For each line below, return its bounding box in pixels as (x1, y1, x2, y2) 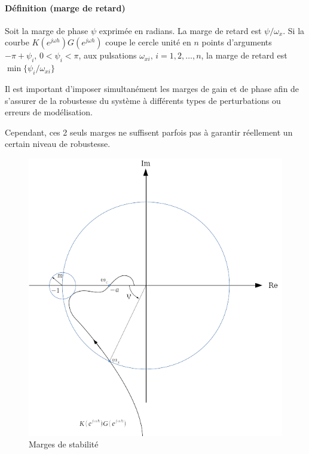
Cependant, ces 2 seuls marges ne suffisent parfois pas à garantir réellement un (5, 125, 293, 138)
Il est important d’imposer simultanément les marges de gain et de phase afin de (5, 82, 299, 94)
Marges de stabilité (29, 438, 99, 450)
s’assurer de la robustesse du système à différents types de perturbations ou (5, 94, 281, 106)
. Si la (283, 24, 305, 36)
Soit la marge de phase (5, 24, 88, 36)
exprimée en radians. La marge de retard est (99, 24, 262, 36)
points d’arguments (201, 36, 272, 48)
